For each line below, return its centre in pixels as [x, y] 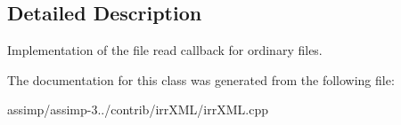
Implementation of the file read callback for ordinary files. [165, 50]
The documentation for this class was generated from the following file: [201, 79]
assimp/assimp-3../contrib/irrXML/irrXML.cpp [138, 109]
